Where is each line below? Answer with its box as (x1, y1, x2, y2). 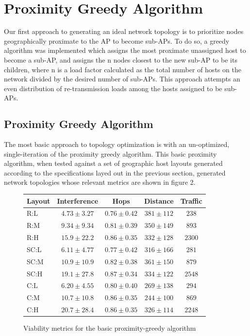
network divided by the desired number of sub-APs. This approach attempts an (4, 74, 240, 84)
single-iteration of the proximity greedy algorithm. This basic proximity (4, 148, 217, 159)
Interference (57, 195, 99, 206)
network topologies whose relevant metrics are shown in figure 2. (4, 177, 196, 187)
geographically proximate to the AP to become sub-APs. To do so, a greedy (4, 35, 230, 46)
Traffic (180, 195, 202, 206)
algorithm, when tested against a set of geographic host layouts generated (4, 158, 223, 168)
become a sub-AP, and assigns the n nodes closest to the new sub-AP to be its (4, 54, 237, 64)
